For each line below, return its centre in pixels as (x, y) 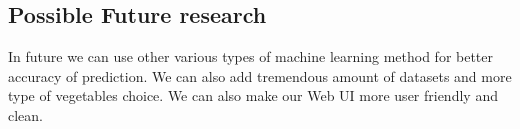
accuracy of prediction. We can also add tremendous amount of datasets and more (260, 75)
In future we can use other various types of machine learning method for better (251, 56)
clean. (25, 114)
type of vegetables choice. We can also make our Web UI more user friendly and (253, 95)
